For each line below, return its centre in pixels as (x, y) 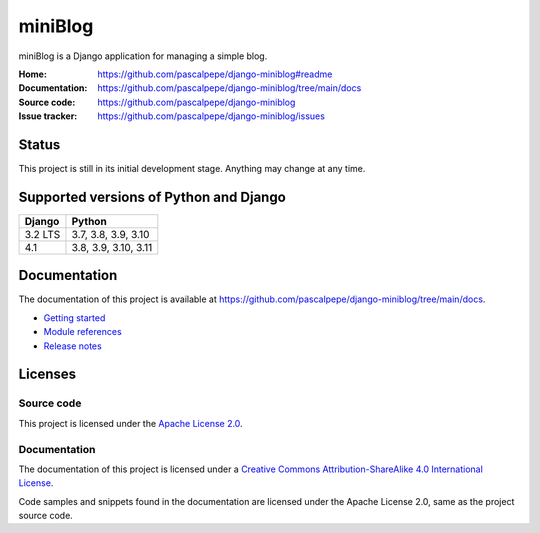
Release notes (72, 346)
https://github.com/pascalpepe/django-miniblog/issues (211, 116)
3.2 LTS (42, 234)
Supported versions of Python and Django (152, 196)
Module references (82, 332)
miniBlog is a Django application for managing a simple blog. (143, 56)
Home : (32, 74)
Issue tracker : (48, 116)
